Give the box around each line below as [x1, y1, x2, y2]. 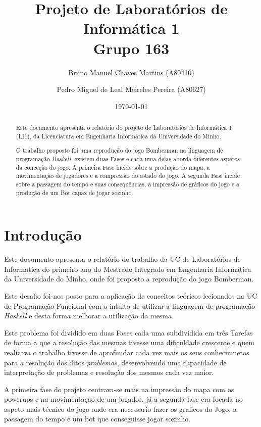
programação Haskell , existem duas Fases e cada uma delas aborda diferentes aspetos [16, 154, 240, 163]
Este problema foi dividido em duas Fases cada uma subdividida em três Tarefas [4, 327, 253, 338]
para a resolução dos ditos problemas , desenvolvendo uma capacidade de [4, 357, 227, 367]
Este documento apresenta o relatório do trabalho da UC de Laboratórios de [4, 254, 241, 264]
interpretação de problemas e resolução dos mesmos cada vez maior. [4, 367, 214, 377]
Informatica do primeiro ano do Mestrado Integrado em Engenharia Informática [4, 263, 251, 274]
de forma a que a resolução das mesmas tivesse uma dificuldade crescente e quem [4, 337, 254, 348]
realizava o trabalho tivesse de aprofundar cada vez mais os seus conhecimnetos [4, 347, 249, 357]
